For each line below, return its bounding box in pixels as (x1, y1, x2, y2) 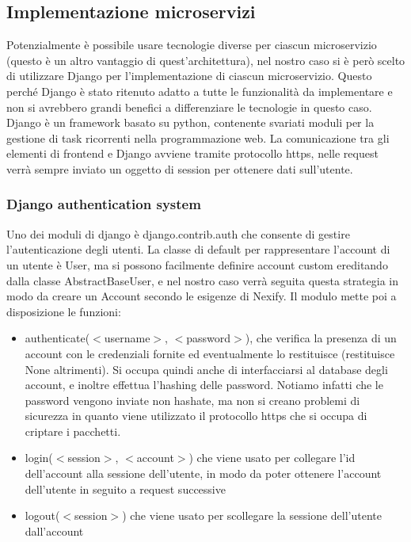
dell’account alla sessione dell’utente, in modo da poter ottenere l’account (25, 465, 382, 482)
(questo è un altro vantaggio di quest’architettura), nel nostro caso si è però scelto (6, 52, 405, 68)
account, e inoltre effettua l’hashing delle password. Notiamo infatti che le (25, 376, 383, 393)
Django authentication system (6, 194, 201, 214)
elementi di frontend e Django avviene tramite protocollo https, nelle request (6, 145, 379, 162)
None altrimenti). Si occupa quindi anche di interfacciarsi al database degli (25, 361, 388, 377)
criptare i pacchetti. (25, 422, 121, 439)
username (104, 330, 150, 346)
